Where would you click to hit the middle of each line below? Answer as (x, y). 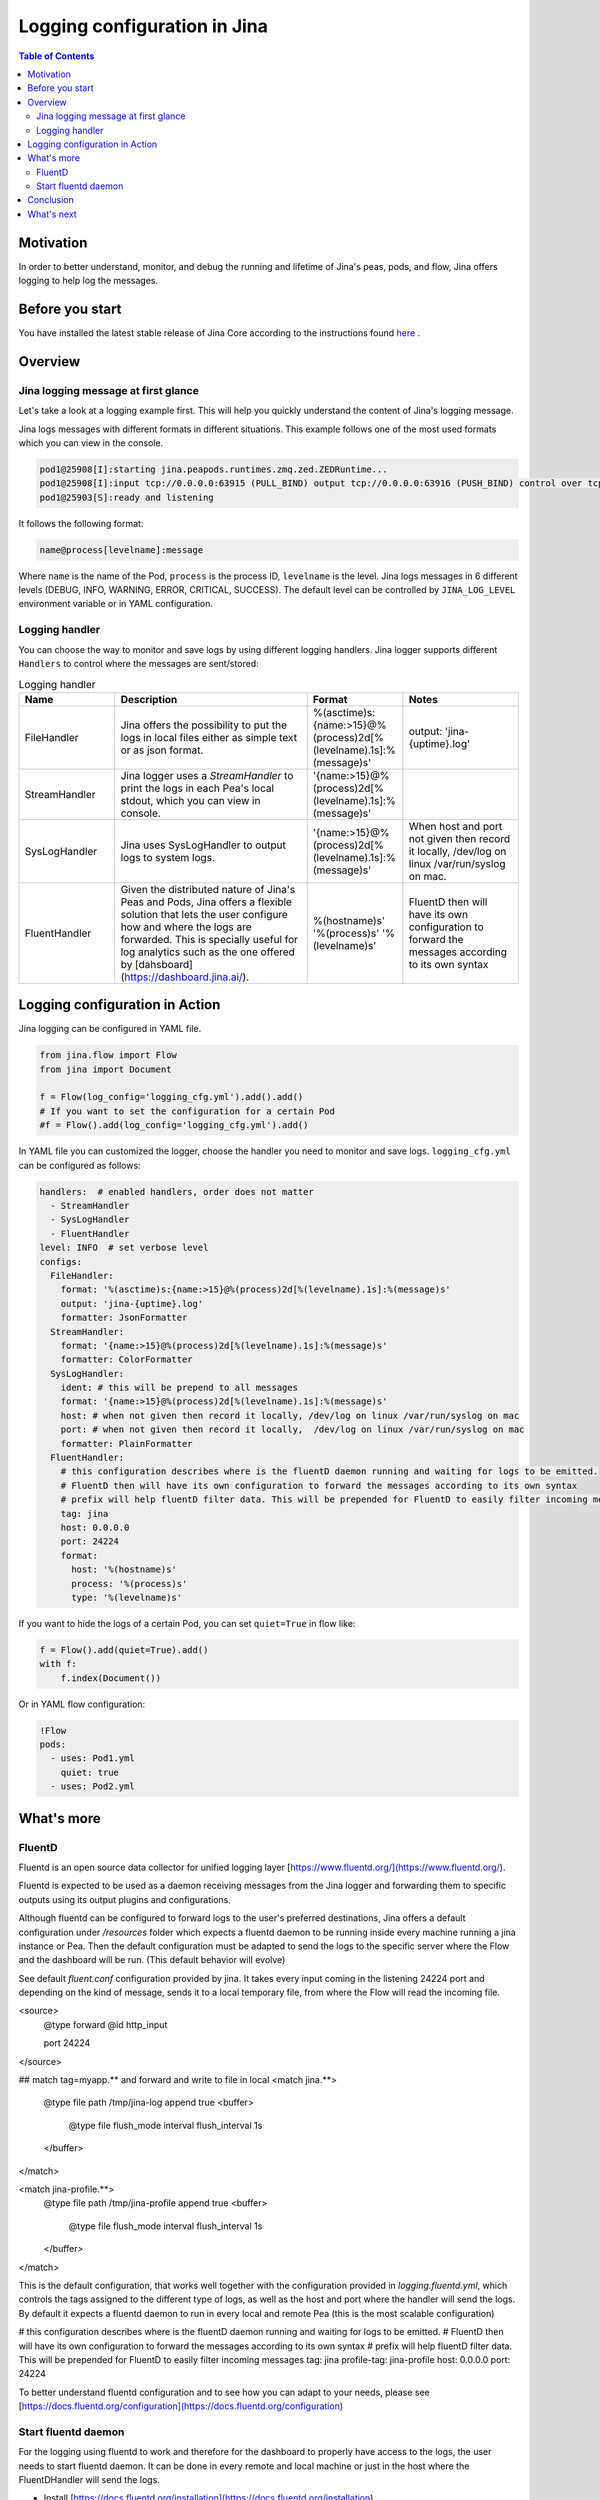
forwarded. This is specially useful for (209, 939)
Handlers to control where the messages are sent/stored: (138, 664)
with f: (58, 1664)
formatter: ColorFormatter (127, 1359)
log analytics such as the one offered (207, 952)
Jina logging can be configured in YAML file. (110, 1029)
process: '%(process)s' (129, 1583)
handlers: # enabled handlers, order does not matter (176, 1191)
